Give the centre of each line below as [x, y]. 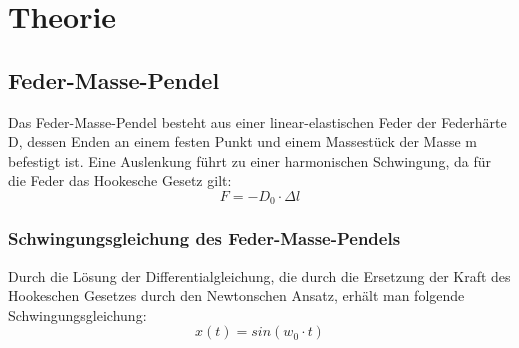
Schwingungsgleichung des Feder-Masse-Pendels [204, 238]
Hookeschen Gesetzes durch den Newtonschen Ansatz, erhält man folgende [236, 295]
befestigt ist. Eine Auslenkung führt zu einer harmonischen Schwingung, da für [249, 160]
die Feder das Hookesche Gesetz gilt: [120, 180]
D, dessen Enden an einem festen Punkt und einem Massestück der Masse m [243, 141]
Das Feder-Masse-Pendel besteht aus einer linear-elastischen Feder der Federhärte [257, 121]
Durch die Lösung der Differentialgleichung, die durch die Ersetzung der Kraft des [259, 275]
